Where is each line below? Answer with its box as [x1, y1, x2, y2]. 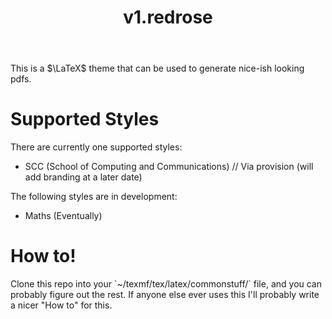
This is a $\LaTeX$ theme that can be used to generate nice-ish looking [10, 62, 305, 75]
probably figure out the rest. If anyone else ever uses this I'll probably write [10, 289, 320, 301]
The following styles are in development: [10, 191, 178, 203]
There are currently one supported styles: [10, 141, 183, 153]
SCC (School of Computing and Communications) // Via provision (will [24, 161, 314, 173]
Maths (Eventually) [24, 210, 103, 222]
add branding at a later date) [24, 171, 143, 183]
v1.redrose [123, 6, 213, 29]
